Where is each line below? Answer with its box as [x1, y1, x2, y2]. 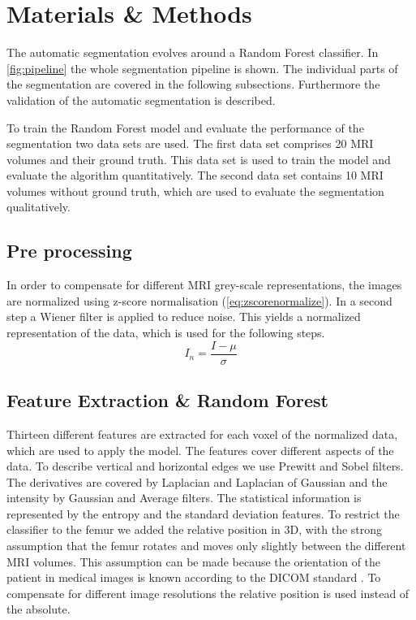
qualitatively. [6, 198, 71, 215]
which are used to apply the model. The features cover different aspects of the [6, 441, 394, 458]
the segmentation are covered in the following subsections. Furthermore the [6, 76, 380, 93]
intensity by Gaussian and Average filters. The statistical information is [6, 489, 362, 506]
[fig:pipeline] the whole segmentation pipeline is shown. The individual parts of [6, 59, 398, 76]
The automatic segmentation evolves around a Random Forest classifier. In [6, 44, 379, 61]
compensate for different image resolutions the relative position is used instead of [6, 584, 410, 601]
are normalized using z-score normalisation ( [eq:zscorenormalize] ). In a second [6, 292, 392, 309]
